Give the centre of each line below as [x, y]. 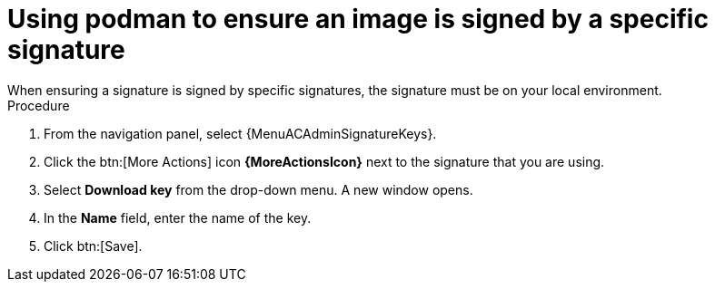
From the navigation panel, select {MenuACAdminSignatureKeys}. [240, 133]
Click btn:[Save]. [93, 246]
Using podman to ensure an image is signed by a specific [358, 19]
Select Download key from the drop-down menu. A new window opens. [258, 189]
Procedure [39, 105]
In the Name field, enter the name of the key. [178, 217]
